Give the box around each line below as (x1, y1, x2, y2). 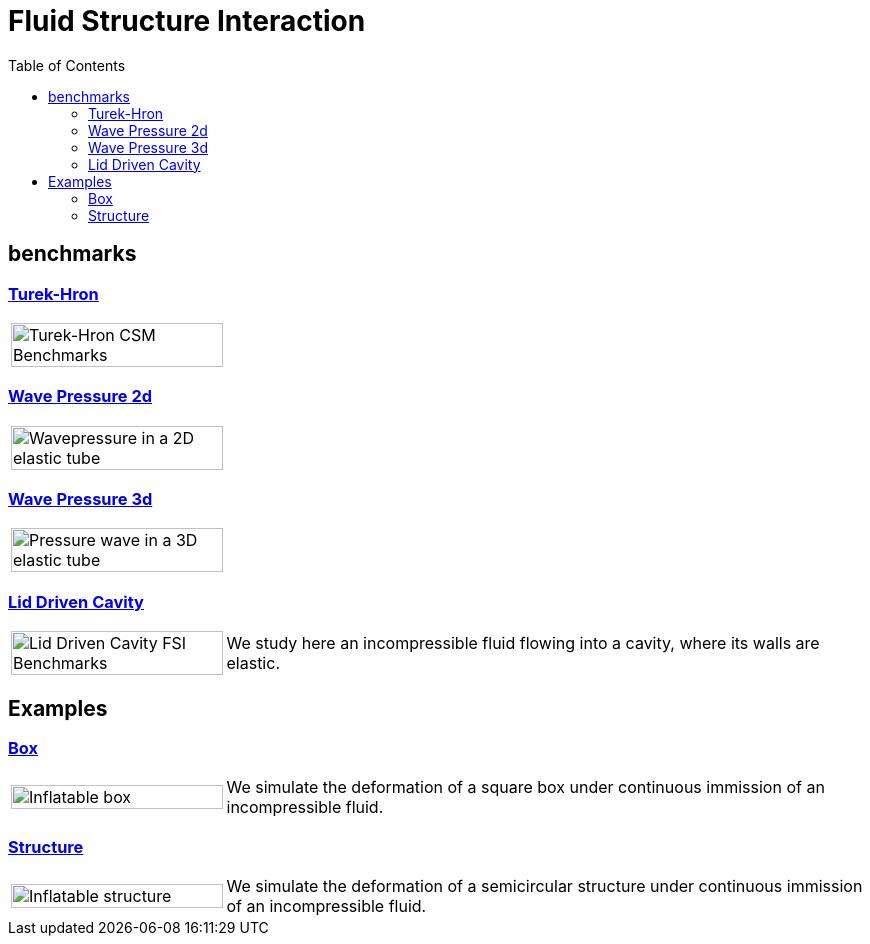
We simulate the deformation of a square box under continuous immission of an (226, 777, 825, 798)
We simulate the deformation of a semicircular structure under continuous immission (226, 876, 863, 897)
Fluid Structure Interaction (8, 4, 366, 38)
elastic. (226, 653, 280, 674)
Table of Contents (8, 56, 126, 74)
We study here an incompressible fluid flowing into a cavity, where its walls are (226, 633, 820, 654)
